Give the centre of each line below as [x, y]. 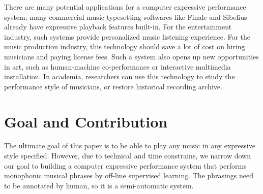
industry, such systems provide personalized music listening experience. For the [127, 36]
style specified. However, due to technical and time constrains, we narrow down [127, 156]
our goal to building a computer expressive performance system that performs [125, 165]
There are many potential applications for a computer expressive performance [125, 7]
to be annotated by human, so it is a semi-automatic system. [99, 185]
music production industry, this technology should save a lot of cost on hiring [125, 46]
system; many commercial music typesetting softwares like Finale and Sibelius [126, 17]
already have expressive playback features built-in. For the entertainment [118, 27]
